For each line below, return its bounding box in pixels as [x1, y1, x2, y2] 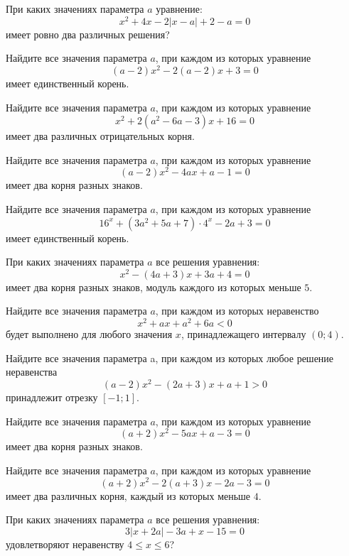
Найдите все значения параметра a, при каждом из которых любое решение [6, 350, 334, 365]
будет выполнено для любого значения [6, 327, 173, 342]
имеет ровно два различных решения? [6, 26, 170, 41]
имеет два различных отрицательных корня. [6, 129, 195, 143]
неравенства [6, 364, 58, 379]
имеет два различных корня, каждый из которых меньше [6, 488, 251, 503]
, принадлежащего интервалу [181, 327, 306, 342]
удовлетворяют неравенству [6, 536, 124, 551]
